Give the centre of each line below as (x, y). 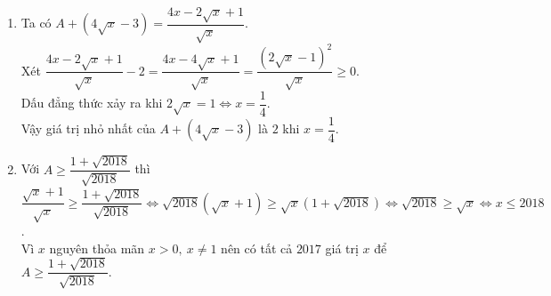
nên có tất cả (257, 248)
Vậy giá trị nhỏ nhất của (88, 128)
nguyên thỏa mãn (97, 248)
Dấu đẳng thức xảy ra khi (92, 103)
